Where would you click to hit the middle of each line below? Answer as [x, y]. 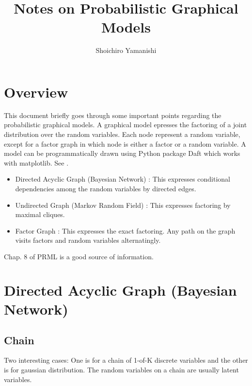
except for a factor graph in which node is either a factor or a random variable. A [125, 143]
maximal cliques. [40, 214]
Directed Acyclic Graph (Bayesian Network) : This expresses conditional [123, 179]
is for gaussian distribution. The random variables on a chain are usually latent [121, 369]
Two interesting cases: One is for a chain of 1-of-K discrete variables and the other [126, 360]
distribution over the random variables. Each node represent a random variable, [122, 134]
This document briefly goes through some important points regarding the [113, 115]
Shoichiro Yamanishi [126, 50]
